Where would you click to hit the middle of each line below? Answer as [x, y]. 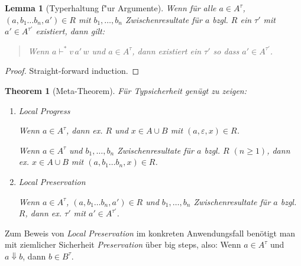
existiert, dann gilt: [70, 31]
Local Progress [44, 110]
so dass [226, 51]
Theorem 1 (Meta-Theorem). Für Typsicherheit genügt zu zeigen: [126, 90]
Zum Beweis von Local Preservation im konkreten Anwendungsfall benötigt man [150, 233]
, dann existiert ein [167, 51]
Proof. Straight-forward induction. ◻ [72, 71]
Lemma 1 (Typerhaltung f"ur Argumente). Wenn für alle [111, 8]
